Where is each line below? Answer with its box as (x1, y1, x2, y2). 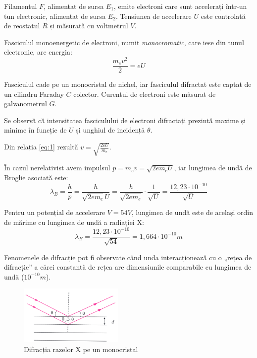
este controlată (201, 10, 246, 21)
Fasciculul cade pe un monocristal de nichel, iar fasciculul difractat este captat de (4, 79, 252, 89)
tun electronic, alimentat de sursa (4, 10, 106, 21)
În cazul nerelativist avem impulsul (4, 162, 110, 173)
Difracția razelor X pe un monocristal (24, 344, 138, 354)
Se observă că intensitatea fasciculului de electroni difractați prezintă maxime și (4, 115, 246, 125)
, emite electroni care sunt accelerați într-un (113, 1, 247, 11)
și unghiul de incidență (76, 125, 145, 135)
